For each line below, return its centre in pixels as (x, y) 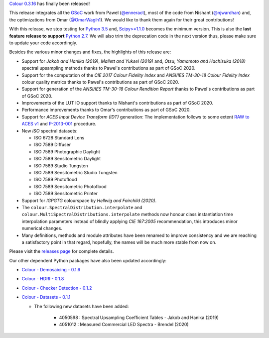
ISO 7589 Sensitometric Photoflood (70, 186)
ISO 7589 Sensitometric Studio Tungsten (76, 172)
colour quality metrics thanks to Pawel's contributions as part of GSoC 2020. (100, 82)
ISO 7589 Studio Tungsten (61, 166)
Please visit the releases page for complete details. (62, 251)
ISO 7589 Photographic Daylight (67, 151)
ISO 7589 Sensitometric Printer (66, 194)
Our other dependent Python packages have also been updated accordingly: (88, 260)
